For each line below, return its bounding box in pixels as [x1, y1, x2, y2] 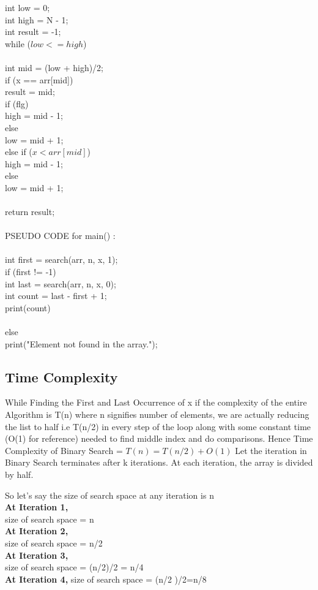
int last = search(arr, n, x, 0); [5, 277, 116, 290]
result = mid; [5, 85, 55, 98]
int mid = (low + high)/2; [5, 61, 104, 74]
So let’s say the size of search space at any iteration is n [5, 488, 214, 501]
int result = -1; [5, 25, 61, 38]
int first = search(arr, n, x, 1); [5, 253, 118, 266]
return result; [5, 205, 55, 218]
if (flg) [5, 97, 29, 110]
